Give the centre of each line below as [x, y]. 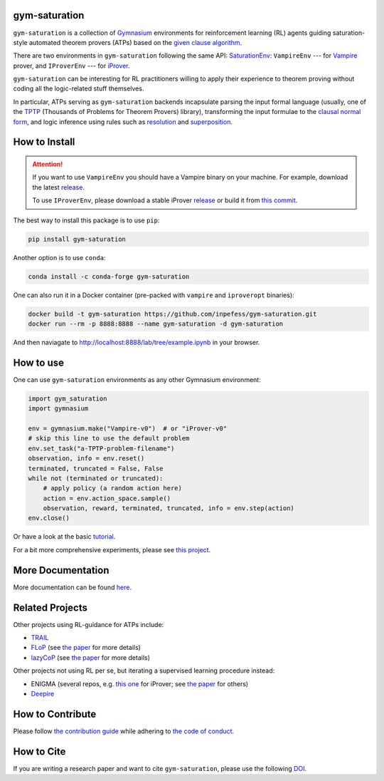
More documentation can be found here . [72, 587]
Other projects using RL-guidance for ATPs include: [89, 624]
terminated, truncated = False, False [96, 468]
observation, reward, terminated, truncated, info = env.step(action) [169, 508]
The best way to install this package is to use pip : [86, 220]
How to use [38, 362]
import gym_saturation [68, 398]
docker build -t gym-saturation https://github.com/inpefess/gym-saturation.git [172, 314]
